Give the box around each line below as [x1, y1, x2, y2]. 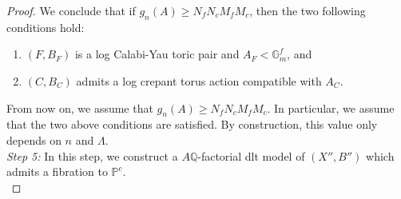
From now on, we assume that [6, 99, 153, 116]
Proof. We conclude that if [6, 2, 136, 18]
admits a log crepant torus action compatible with [76, 72, 322, 89]
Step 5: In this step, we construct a [6, 147, 178, 164]
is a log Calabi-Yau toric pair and [74, 46, 240, 62]
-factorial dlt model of [197, 147, 305, 164]
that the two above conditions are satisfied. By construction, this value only [6, 116, 378, 133]
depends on [6, 131, 62, 148]
